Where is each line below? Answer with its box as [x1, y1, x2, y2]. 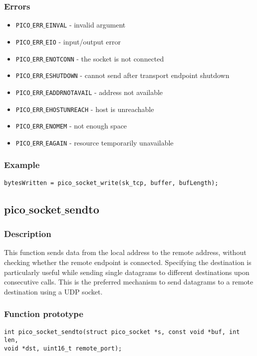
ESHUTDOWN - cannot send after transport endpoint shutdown [45, 70, 230, 80]
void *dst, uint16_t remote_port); [4, 344, 122, 352]
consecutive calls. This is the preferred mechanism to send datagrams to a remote [4, 276, 254, 287]
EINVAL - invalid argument [45, 19, 126, 30]
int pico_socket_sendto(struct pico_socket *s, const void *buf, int [4, 328, 240, 335]
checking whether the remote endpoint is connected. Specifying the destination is [4, 256, 252, 267]
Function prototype [4, 307, 83, 320]
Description [4, 227, 51, 240]
